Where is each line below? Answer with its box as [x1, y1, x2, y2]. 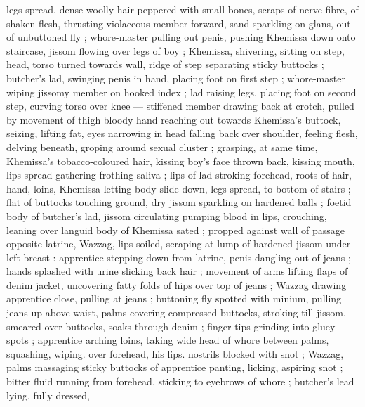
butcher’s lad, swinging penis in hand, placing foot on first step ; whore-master [6, 70, 345, 85]
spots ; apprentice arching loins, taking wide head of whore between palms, [6, 332, 329, 347]
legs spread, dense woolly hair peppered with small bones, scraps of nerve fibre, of [6, 2, 359, 16]
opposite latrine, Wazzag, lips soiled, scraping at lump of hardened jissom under [6, 236, 351, 251]
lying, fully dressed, [6, 387, 90, 402]
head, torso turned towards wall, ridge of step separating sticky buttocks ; [6, 57, 324, 72]
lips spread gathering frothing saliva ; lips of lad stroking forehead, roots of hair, [6, 167, 352, 182]
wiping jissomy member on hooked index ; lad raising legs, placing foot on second [6, 84, 357, 99]
